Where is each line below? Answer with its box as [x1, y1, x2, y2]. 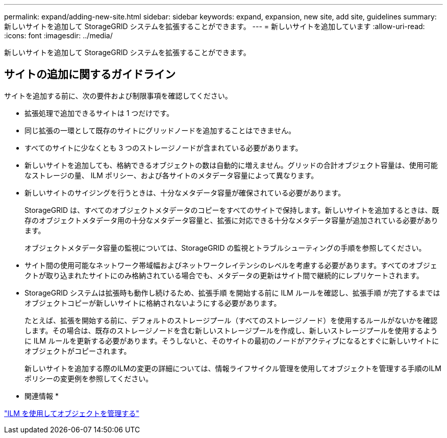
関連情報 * [24, 391, 59, 400]
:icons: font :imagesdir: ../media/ [4, 31, 113, 40]
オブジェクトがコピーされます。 [24, 346, 131, 355]
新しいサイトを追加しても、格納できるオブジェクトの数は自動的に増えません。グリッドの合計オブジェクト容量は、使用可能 [24, 160, 438, 169]
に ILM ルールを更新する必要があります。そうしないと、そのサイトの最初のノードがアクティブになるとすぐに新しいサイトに [24, 336, 439, 345]
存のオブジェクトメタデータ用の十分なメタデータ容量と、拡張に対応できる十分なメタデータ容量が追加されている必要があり [24, 215, 438, 225]
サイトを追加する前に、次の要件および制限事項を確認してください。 [4, 91, 232, 100]
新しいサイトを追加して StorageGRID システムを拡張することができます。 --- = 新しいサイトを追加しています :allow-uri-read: [4, 22, 425, 31]
